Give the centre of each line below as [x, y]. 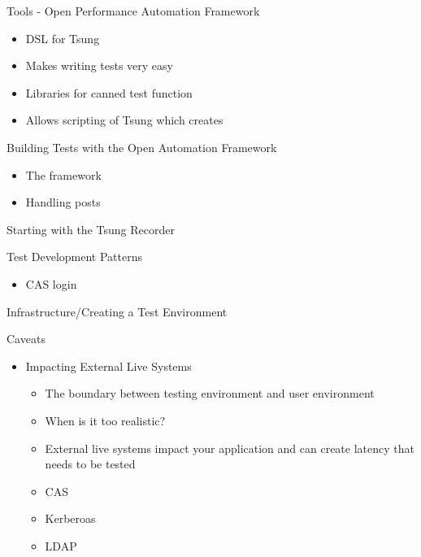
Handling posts [63, 202]
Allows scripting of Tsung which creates [124, 120]
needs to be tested [90, 464]
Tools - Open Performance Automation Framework [133, 11]
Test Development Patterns [75, 257]
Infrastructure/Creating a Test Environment [117, 311]
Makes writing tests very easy [99, 65]
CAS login [51, 283]
